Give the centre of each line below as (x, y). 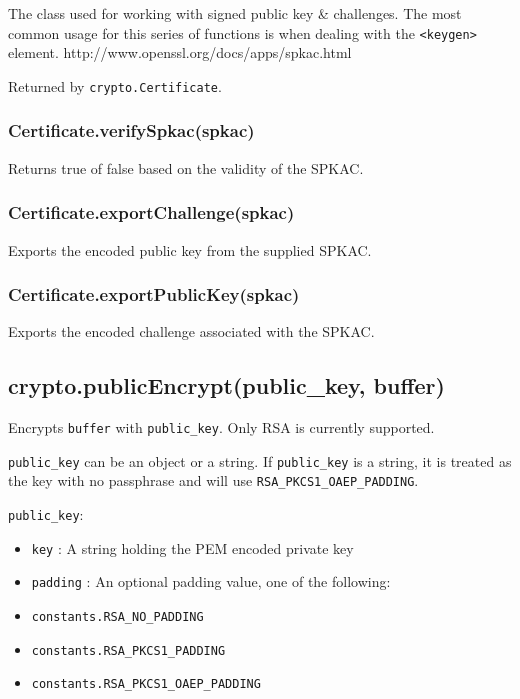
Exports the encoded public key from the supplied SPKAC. (190, 249)
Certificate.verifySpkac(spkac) (131, 130)
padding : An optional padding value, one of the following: (211, 581)
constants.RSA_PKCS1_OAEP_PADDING (146, 684)
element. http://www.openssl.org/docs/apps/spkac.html (180, 52)
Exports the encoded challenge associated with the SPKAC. (191, 331)
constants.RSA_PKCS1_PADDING (128, 650)
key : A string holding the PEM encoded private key (192, 547)
